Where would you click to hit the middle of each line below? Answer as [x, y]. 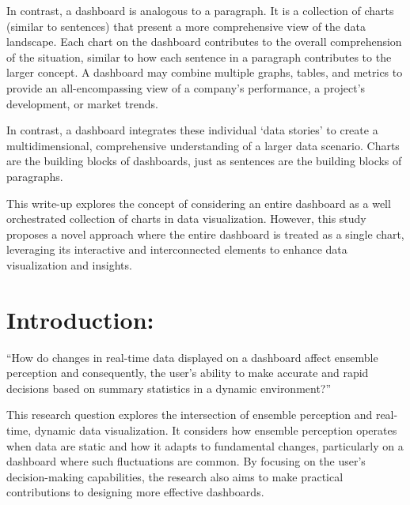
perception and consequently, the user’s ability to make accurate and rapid [188, 373]
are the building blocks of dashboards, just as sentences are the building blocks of [204, 161]
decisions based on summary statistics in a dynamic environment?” [169, 388]
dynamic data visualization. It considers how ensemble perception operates [216, 430]
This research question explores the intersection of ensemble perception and [190, 415]
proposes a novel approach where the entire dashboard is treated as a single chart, [205, 234]
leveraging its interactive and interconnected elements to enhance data [177, 249]
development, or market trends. [82, 103]
